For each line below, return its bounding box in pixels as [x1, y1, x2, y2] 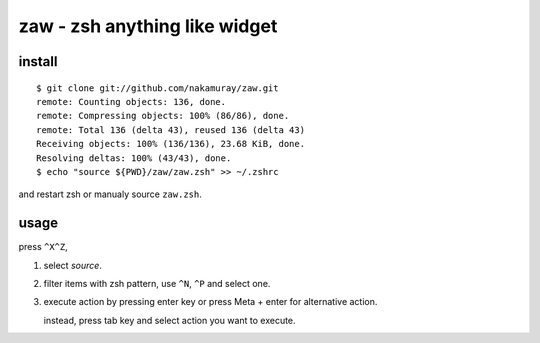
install [18, 53, 58, 70]
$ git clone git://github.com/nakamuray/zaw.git [36, 82, 279, 94]
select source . [43, 259, 102, 271]
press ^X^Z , [18, 241, 69, 253]
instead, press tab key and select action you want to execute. [43, 314, 296, 326]
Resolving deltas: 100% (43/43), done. [36, 152, 232, 164]
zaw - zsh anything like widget [18, 15, 278, 37]
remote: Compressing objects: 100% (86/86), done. [36, 110, 290, 122]
